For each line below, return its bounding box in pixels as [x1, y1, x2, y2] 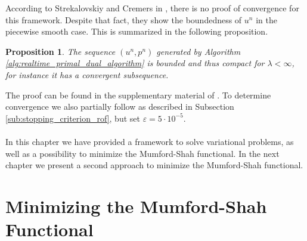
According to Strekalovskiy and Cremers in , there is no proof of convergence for [5, 2, 299, 14]
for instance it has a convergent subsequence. [5, 68, 169, 81]
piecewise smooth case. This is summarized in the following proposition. [5, 25, 268, 38]
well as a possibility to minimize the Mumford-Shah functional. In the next [5, 147, 280, 159]
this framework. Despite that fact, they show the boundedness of [5, 13, 242, 26]
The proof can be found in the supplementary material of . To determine [5, 88, 271, 101]
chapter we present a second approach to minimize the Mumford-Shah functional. [5, 159, 303, 171]
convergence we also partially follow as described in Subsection [5, 100, 234, 113]
